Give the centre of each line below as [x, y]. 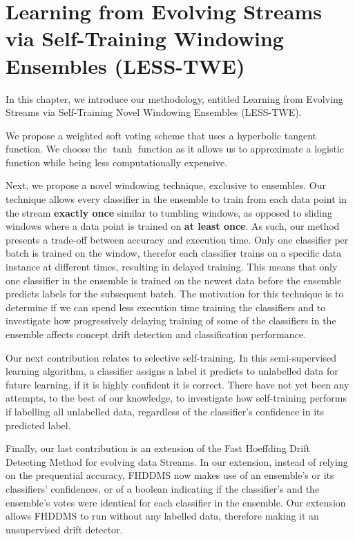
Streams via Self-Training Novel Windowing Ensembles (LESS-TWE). [154, 112]
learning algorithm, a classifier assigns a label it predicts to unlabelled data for [172, 371]
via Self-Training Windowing [145, 38]
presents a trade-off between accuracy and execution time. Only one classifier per [177, 239]
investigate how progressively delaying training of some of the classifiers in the [171, 321]
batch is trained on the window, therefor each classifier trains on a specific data [174, 253]
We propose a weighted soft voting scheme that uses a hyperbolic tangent [161, 135]
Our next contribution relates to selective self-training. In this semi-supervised [171, 357]
